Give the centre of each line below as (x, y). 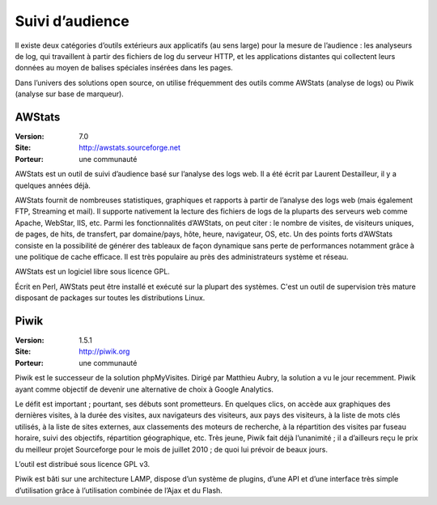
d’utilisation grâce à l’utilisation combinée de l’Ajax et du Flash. (119, 490)
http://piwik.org (104, 351)
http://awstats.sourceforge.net (130, 148)
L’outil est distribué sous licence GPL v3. (83, 464)
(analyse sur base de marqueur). (70, 94)
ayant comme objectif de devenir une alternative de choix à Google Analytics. (144, 389)
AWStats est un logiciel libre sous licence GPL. (92, 272)
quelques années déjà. (53, 185)
